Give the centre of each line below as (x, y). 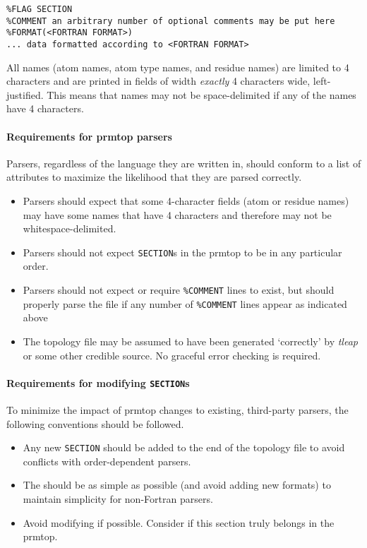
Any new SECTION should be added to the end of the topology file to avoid (184, 447)
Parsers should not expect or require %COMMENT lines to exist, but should (179, 290)
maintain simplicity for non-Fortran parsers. (118, 499)
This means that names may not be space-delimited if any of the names (201, 94)
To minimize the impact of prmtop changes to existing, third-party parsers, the (178, 409)
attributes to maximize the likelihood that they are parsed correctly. (154, 177)
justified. (25, 94)
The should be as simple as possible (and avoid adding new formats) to (177, 485)
